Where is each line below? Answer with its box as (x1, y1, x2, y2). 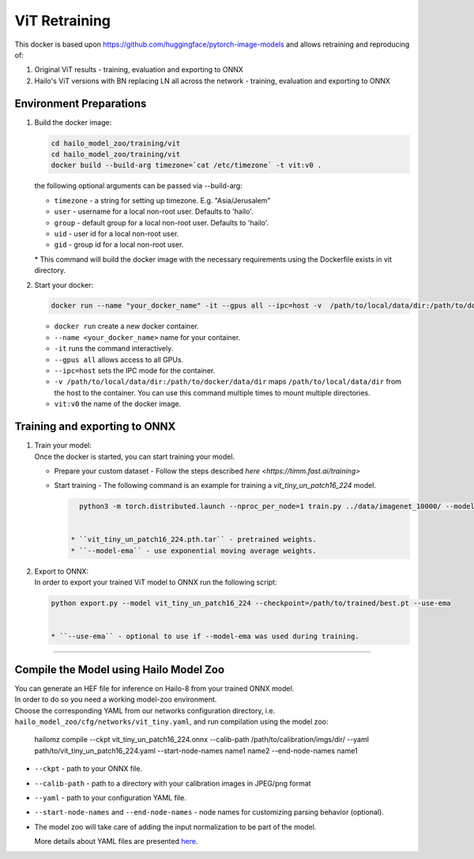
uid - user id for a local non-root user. (54, 229, 179, 238)
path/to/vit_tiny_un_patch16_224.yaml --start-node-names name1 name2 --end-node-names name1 (34, 746, 359, 755)
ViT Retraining (14, 12, 111, 29)
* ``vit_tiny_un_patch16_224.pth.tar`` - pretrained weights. (70, 535, 317, 544)
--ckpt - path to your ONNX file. (34, 764, 142, 774)
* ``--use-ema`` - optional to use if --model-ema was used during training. (51, 632, 359, 641)
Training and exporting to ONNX (14, 420, 176, 433)
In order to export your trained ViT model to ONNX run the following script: (34, 577, 277, 587)
